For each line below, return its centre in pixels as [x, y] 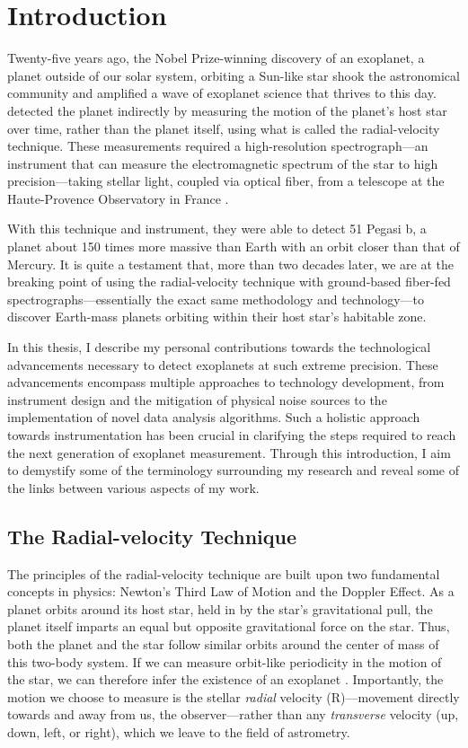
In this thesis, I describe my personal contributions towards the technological [219, 347]
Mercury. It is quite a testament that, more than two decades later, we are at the [230, 264]
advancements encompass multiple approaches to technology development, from [226, 382]
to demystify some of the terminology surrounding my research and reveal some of [234, 470]
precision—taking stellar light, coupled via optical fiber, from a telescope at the [226, 181]
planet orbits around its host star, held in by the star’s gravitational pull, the [220, 608]
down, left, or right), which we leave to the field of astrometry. [179, 731]
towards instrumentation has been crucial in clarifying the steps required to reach [232, 435]
